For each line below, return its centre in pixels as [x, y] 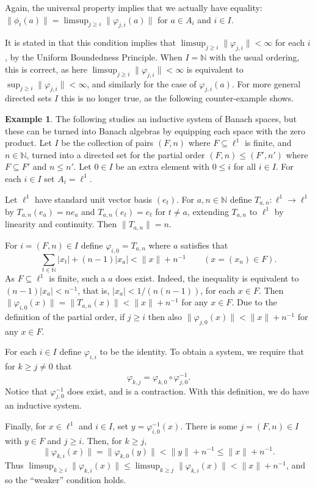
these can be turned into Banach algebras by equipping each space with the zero [155, 130]
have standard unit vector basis [94, 199]
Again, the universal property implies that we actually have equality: [134, 7]
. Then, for [102, 440]
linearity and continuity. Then [61, 224]
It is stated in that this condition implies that [90, 42]
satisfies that [205, 245]
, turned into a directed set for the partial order [116, 154]
